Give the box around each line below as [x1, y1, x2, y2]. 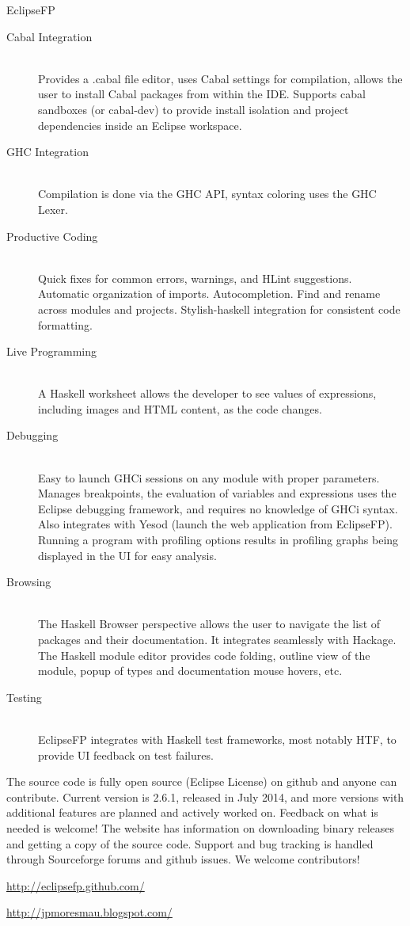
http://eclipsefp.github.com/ [6, 877, 145, 894]
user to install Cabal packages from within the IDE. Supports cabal [38, 86, 366, 102]
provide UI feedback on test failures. [38, 746, 214, 763]
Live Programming [6, 343, 97, 360]
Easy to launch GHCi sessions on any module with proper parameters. [38, 469, 380, 486]
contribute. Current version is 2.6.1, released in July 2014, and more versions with [6, 788, 404, 805]
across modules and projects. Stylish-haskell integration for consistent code [38, 300, 401, 317]
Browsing [6, 574, 51, 590]
